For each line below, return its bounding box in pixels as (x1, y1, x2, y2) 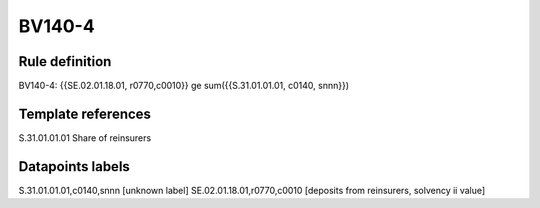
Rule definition (18, 53, 112, 70)
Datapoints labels (18, 158, 130, 175)
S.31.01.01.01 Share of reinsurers (18, 131, 152, 144)
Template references (18, 105, 152, 122)
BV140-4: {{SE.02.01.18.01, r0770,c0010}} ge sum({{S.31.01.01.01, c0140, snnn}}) (18, 80, 350, 92)
